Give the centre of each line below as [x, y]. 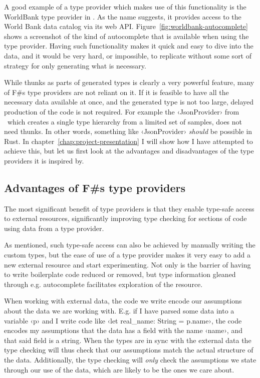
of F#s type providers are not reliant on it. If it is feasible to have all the [116, 92]
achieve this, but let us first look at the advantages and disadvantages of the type [129, 151]
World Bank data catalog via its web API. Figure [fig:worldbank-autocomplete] [126, 26]
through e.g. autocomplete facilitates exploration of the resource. [103, 284]
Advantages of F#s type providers [95, 187]
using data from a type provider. [54, 228]
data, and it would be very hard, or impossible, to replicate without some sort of [128, 55]
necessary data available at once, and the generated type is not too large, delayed [129, 102]
